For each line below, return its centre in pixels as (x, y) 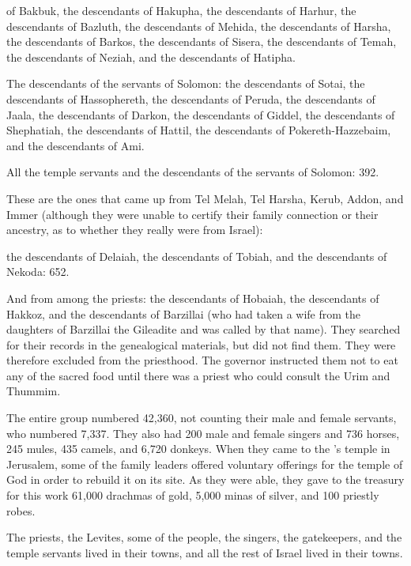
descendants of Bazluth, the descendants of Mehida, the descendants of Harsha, (199, 26)
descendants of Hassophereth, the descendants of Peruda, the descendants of (191, 98)
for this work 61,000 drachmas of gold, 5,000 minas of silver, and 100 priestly (193, 495)
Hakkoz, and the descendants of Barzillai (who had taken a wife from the (184, 313)
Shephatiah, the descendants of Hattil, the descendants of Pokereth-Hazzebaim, (199, 130)
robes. (21, 510)
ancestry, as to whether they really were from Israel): (135, 230)
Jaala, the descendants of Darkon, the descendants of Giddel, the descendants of (201, 114)
